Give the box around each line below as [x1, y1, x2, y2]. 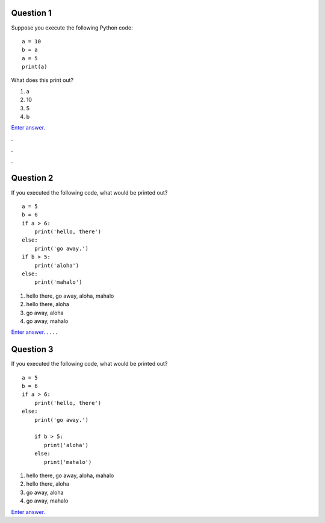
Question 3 [11, 344, 54, 355]
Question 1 [11, 8, 52, 18]
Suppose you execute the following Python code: [11, 24, 133, 31]
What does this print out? [11, 77, 74, 84]
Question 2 [11, 173, 54, 183]
